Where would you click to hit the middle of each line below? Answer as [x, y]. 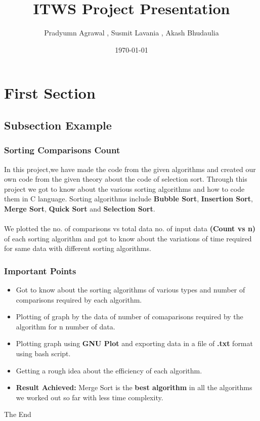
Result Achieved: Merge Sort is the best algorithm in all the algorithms [134, 387]
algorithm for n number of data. [66, 326]
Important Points [40, 270]
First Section [50, 93]
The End [18, 414]
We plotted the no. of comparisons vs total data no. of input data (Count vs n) [130, 228]
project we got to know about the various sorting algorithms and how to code [124, 188]
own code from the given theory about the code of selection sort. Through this [126, 179]
